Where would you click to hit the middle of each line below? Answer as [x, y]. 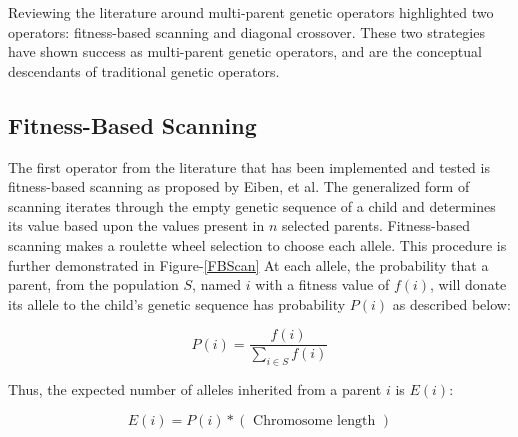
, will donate [468, 284]
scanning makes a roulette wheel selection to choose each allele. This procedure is [257, 244]
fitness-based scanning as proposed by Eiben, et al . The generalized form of [239, 186]
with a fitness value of [322, 284]
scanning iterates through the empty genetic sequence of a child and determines [252, 205]
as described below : [451, 303]
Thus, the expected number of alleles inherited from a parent [195, 389]
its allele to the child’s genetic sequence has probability [177, 303]
